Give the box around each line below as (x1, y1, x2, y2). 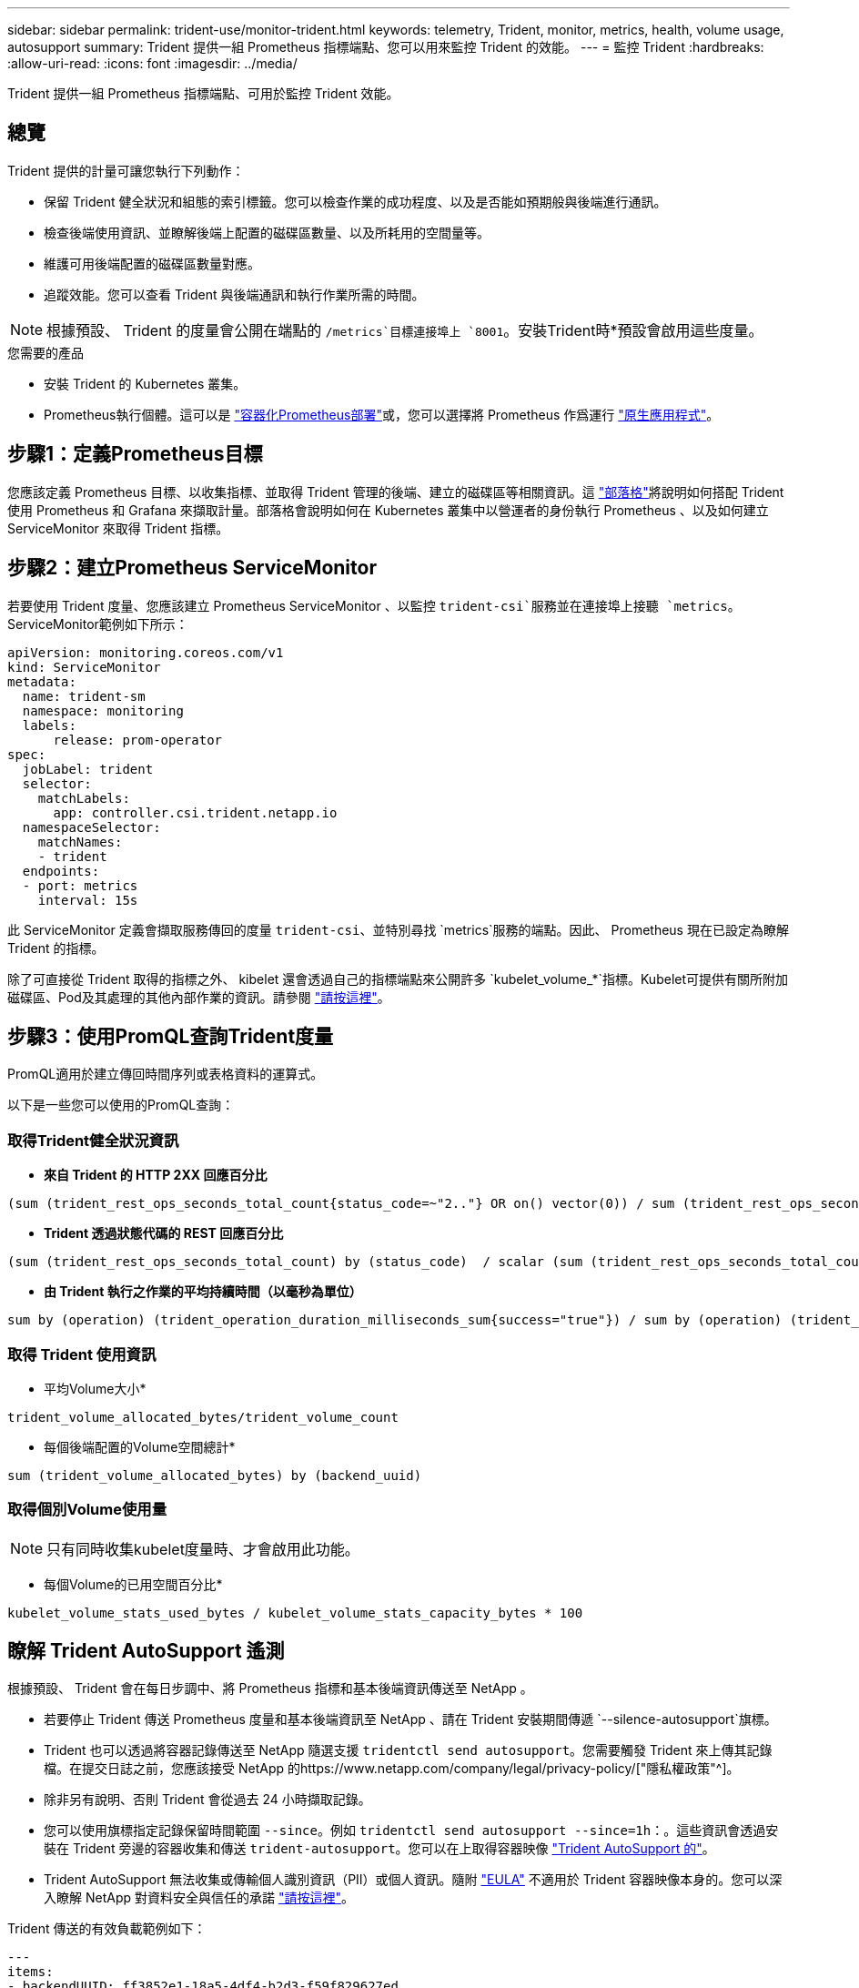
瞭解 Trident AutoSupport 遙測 (7, 1639, 285, 1663)
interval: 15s (37, 892, 138, 908)
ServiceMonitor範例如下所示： (7, 615, 188, 632)
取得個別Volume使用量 (7, 1500, 167, 1519)
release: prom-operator (53, 732, 223, 747)
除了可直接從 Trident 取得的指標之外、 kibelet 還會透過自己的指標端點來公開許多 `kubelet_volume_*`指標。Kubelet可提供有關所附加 (7, 970, 789, 987)
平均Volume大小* (44, 1380, 147, 1396)
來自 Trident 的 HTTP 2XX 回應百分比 (44, 1167, 268, 1183)
